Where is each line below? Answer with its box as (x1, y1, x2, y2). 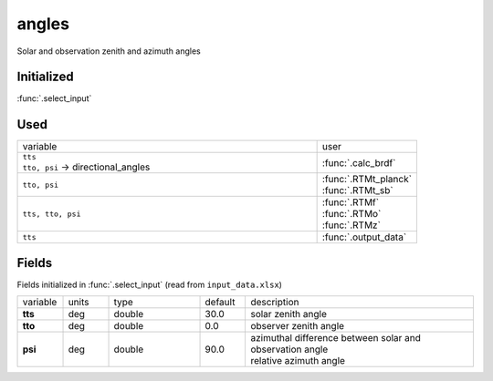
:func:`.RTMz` (321, 219, 381, 232)
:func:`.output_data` (321, 231, 407, 243)
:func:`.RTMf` (321, 196, 379, 209)
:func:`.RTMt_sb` (321, 184, 393, 197)
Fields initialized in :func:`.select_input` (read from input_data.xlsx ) (16, 279, 283, 290)
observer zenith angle (250, 320, 345, 333)
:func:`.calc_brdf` (321, 156, 396, 169)
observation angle (250, 343, 329, 355)
